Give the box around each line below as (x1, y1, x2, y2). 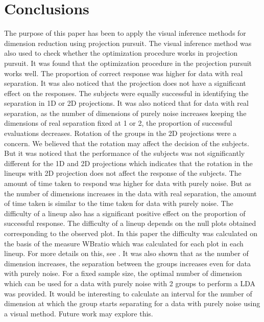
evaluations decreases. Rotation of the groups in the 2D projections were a (4, 128, 237, 139)
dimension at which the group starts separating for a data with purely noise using (4, 298, 260, 309)
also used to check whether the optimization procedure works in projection (4, 48, 237, 58)
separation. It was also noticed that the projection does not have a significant (4, 78, 246, 88)
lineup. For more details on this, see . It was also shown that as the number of (4, 248, 249, 259)
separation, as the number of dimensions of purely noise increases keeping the (4, 107, 247, 118)
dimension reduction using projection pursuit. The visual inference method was (4, 37, 252, 48)
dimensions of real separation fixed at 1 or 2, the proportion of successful (4, 118, 232, 128)
